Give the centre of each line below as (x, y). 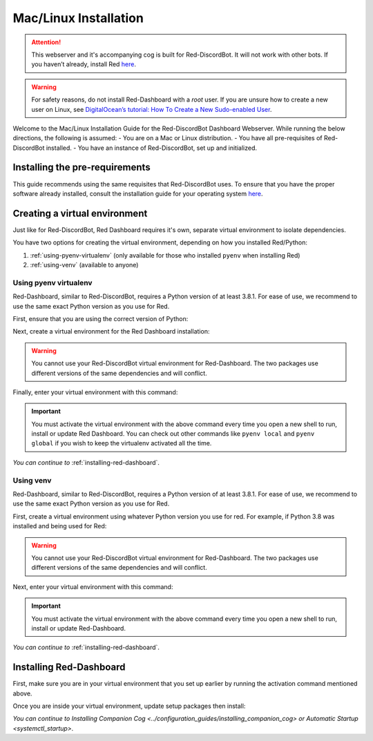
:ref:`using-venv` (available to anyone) (84, 265)
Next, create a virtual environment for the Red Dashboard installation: (111, 331)
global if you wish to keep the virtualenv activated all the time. (122, 443)
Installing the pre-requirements (82, 167)
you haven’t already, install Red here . (84, 64)
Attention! (46, 42)
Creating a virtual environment (80, 213)
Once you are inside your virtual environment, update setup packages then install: (129, 706)
